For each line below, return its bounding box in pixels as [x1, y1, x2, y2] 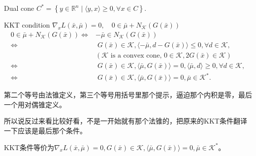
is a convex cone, [110, 52, 162, 59]
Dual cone [4, 3, 34, 13]
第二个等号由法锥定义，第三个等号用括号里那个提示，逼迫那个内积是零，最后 [4, 90, 252, 100]
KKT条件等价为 [4, 142, 54, 152]
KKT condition [4, 20, 50, 30]
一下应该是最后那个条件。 [4, 125, 87, 136]
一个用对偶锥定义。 [4, 99, 66, 109]
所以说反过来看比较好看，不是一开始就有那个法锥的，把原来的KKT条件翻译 [4, 116, 247, 126]
